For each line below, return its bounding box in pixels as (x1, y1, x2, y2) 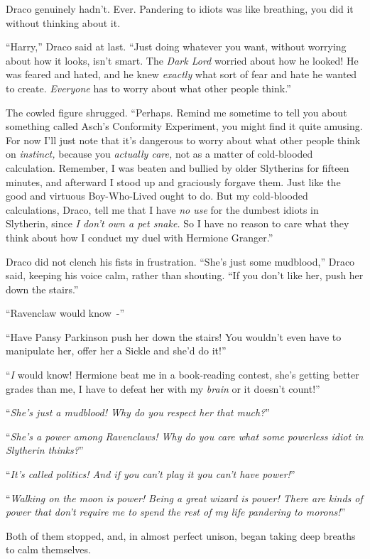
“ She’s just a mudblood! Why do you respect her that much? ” (6, 405, 270, 420)
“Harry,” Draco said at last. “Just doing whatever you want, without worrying (6, 39, 347, 54)
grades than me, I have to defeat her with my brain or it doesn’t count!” (6, 381, 320, 396)
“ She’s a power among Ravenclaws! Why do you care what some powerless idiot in (6, 428, 364, 443)
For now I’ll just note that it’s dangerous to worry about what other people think (6, 132, 361, 147)
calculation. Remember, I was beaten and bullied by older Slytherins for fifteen (6, 160, 349, 175)
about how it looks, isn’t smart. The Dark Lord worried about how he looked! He (6, 53, 359, 67)
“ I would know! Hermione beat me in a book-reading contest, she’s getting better (6, 367, 359, 382)
